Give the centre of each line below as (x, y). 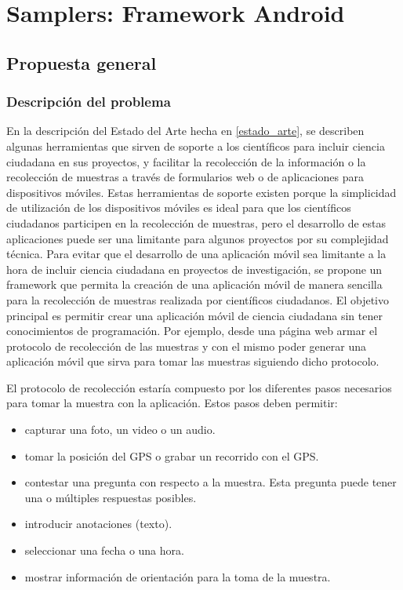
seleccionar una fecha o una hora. (104, 550)
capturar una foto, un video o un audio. (120, 430)
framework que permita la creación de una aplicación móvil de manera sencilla (194, 284)
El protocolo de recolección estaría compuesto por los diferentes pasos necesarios (199, 387)
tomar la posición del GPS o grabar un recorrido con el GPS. (172, 455)
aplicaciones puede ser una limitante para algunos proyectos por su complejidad (198, 238)
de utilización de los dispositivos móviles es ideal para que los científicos (179, 208)
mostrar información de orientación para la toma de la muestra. (178, 576)
